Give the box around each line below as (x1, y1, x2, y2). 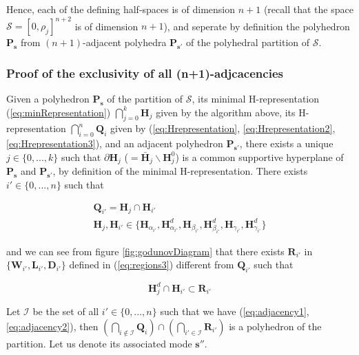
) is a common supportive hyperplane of (175, 149, 344, 164)
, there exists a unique (239, 136, 334, 151)
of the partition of (107, 91, 183, 105)
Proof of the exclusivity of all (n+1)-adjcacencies (6, 64, 283, 81)
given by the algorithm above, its (156, 105, 296, 119)
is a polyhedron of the (229, 319, 322, 333)
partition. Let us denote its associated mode (6, 336, 192, 350)
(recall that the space (263, 2, 353, 16)
